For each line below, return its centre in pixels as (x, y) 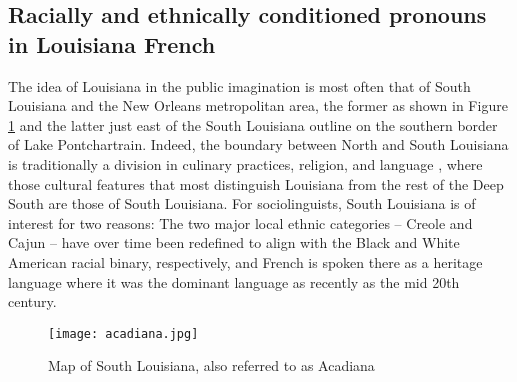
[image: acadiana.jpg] (123, 333)
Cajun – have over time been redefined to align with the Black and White (234, 242)
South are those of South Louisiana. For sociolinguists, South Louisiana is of (242, 203)
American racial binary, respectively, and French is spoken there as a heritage (245, 261)
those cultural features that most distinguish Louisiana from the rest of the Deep (256, 183)
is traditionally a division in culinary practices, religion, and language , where (245, 163)
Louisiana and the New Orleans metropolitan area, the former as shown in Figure (258, 105)
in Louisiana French (112, 43)
